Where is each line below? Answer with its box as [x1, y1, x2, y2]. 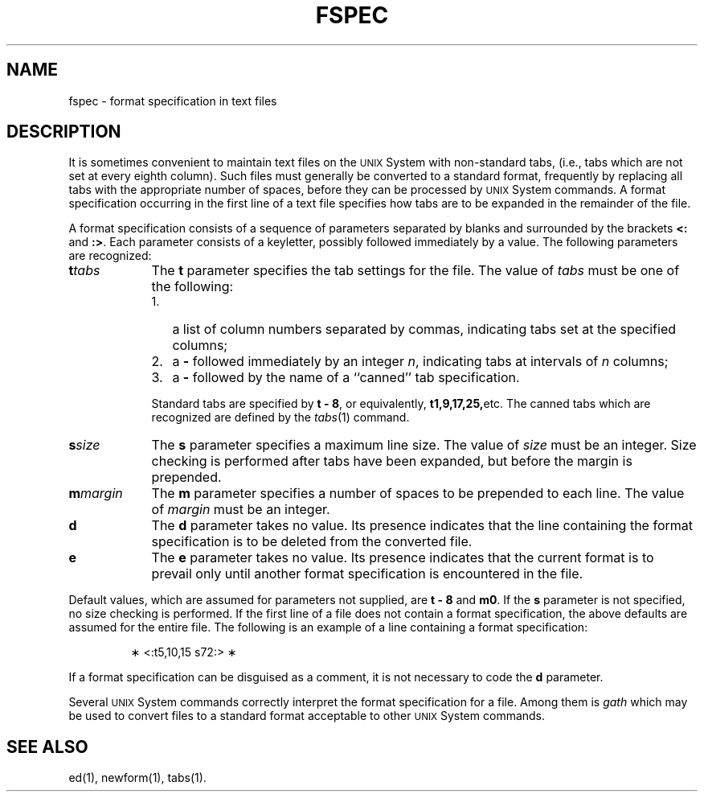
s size [68, 437, 100, 454]
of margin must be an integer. [151, 501, 330, 518]
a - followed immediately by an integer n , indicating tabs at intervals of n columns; [172, 353, 669, 370]
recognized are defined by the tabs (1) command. [151, 410, 410, 425]
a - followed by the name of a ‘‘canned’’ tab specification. [172, 369, 520, 386]
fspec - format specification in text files [68, 93, 277, 108]
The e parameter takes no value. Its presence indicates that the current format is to [151, 549, 654, 566]
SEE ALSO [6, 736, 88, 757]
